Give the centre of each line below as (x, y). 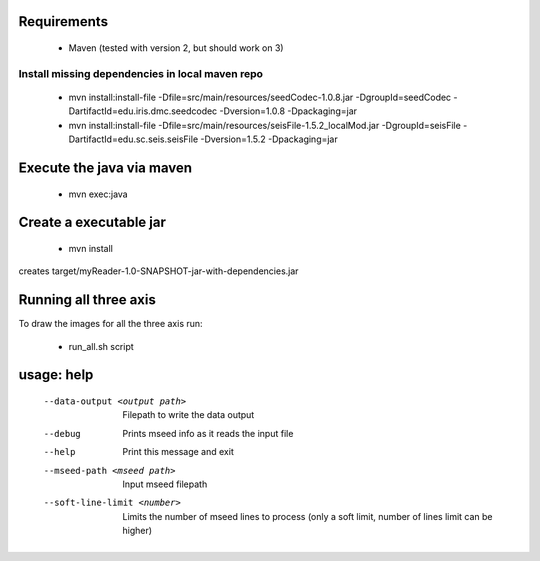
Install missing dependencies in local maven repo (141, 73)
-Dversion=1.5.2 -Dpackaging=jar (269, 139)
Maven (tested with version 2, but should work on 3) (176, 48)
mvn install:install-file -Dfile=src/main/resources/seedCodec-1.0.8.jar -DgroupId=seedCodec (260, 97)
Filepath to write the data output (188, 415)
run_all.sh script (101, 346)
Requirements (63, 21)
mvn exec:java (98, 194)
